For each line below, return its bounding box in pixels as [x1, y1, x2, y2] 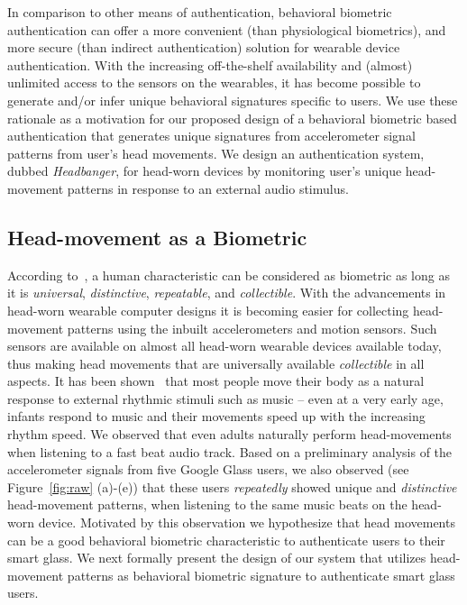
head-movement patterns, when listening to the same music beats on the [7, 495, 407, 514]
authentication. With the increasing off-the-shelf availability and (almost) [7, 55, 413, 74]
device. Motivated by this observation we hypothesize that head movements [38, 513, 455, 532]
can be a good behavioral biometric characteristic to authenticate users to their [7, 530, 445, 549]
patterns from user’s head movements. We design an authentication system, [7, 143, 425, 162]
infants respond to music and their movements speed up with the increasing [7, 407, 426, 426]
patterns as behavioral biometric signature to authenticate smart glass [67, 565, 455, 584]
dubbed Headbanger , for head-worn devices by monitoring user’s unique [7, 161, 402, 180]
